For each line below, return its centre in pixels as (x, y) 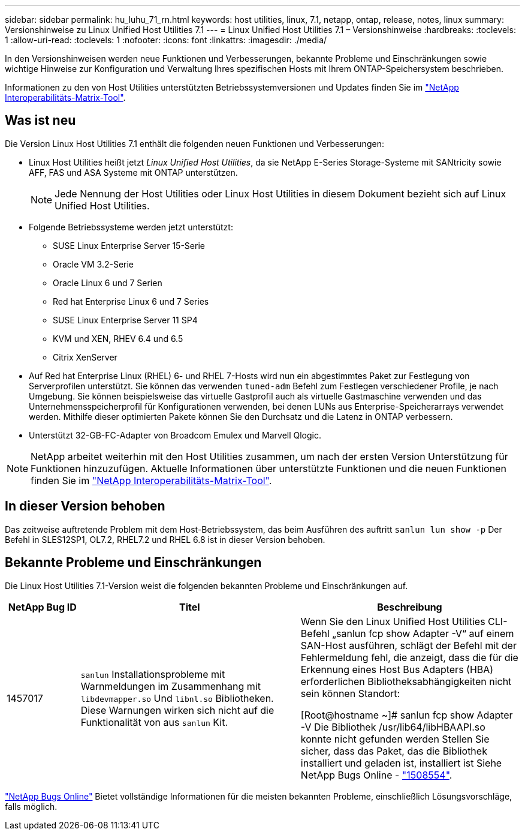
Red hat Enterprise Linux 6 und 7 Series (131, 301)
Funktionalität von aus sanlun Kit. (154, 722)
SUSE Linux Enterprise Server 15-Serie (129, 245)
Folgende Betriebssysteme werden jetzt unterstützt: (131, 227)
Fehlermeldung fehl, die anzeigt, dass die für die (409, 657)
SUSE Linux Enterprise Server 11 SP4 (125, 320)
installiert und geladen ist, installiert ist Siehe (401, 763)
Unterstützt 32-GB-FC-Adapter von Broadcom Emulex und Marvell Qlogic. (175, 435)
